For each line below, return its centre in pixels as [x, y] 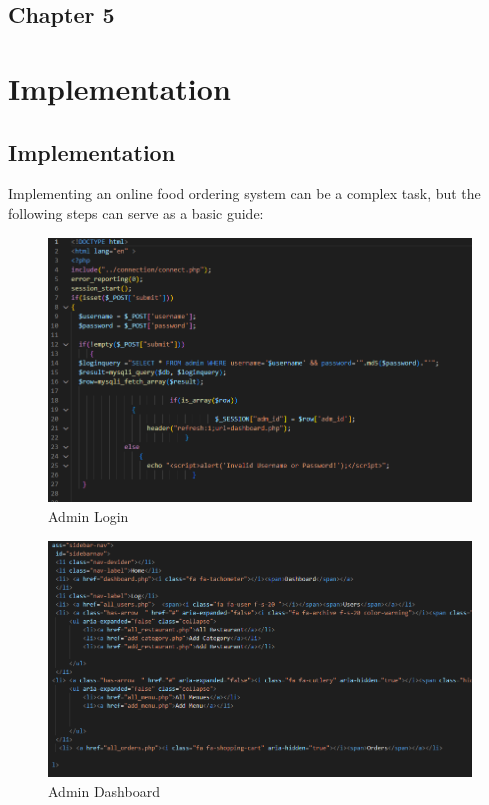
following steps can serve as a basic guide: [136, 212]
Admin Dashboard [104, 790]
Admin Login [88, 516]
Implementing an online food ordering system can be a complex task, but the [244, 193]
